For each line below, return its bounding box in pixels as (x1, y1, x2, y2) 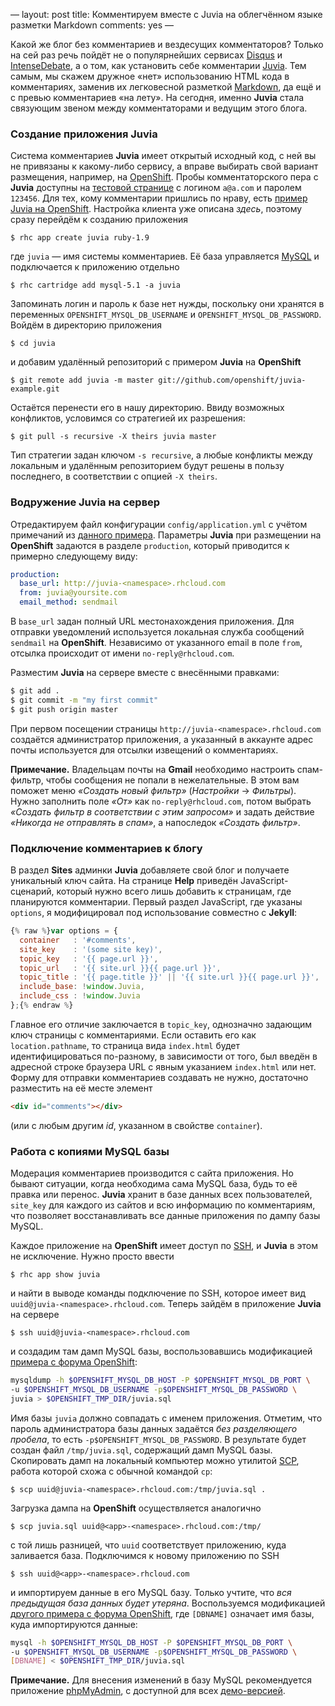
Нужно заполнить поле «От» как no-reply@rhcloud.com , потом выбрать (10, 795, 312, 807)
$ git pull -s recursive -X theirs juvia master (10, 432, 217, 442)
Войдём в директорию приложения (10, 319, 163, 331)
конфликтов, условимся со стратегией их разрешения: (10, 412, 246, 424)
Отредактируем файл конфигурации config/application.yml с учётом (10, 518, 308, 530)
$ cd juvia (10, 339, 56, 349)
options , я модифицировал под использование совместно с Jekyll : (10, 907, 298, 919)
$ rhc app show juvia (10, 1270, 101, 1280)
